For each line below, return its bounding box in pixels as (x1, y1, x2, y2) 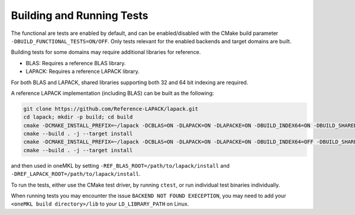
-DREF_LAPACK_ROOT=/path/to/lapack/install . (11, 171, 141, 178)
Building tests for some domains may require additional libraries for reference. (11, 49, 201, 56)
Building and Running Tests (11, 9, 149, 22)
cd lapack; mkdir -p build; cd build (23, 114, 133, 121)
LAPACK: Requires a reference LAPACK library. (25, 68, 140, 75)
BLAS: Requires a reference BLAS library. (25, 59, 126, 66)
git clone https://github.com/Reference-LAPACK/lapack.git (23, 105, 198, 112)
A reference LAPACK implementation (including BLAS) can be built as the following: (11, 89, 214, 97)
